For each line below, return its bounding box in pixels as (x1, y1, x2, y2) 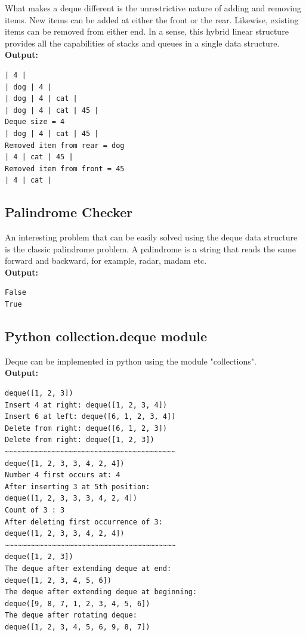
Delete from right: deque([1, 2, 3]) (5, 436, 154, 444)
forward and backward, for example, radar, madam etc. (5, 254, 207, 267)
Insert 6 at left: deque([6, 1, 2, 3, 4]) (5, 412, 176, 421)
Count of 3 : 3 (5, 506, 65, 514)
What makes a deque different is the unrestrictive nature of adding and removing (5, 2, 302, 14)
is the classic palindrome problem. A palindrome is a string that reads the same (5, 242, 296, 255)
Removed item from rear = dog (5, 141, 125, 150)
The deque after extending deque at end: (5, 564, 172, 573)
